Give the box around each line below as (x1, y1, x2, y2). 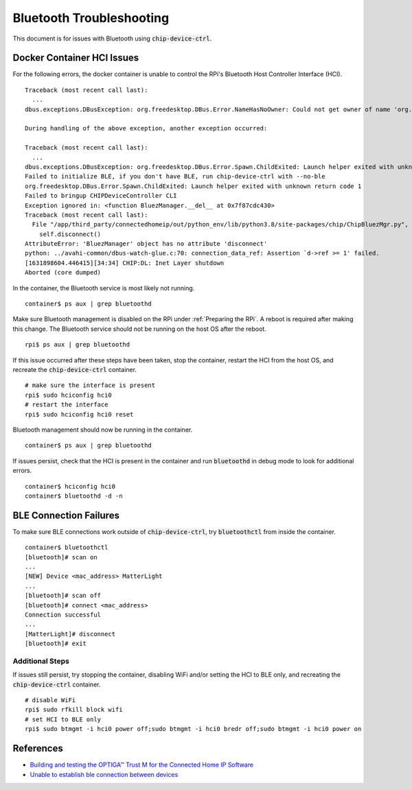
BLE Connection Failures (12, 509, 120, 521)
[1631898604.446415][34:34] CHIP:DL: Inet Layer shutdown (25, 259, 225, 267)
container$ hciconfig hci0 (25, 483, 116, 490)
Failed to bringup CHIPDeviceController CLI (25, 192, 178, 200)
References (12, 743, 63, 754)
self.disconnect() (38, 230, 102, 238)
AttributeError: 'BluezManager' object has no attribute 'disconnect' (25, 240, 268, 248)
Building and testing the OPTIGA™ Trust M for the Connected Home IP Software (30, 760, 254, 769)
